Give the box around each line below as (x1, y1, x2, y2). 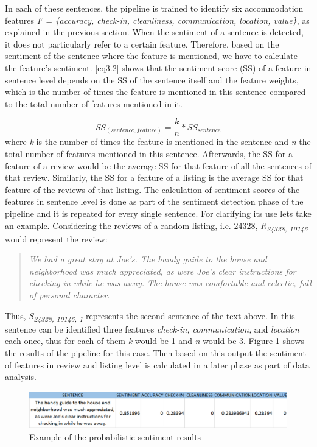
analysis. (5, 370, 37, 383)
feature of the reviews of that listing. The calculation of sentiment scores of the (5, 183, 300, 195)
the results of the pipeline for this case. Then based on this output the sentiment (5, 346, 306, 359)
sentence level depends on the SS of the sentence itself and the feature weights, (5, 73, 299, 86)
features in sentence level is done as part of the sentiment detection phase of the (5, 195, 304, 208)
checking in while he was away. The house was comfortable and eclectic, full (29, 276, 312, 289)
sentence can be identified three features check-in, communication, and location (5, 322, 299, 335)
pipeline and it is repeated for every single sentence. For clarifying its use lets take (5, 206, 312, 219)
